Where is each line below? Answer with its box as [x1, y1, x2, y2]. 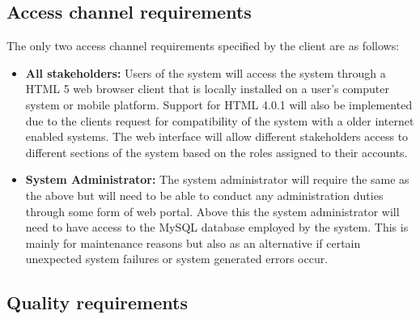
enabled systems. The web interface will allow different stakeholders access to [25, 128, 409, 145]
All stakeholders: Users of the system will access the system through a [25, 64, 386, 81]
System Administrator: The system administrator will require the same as [25, 171, 409, 188]
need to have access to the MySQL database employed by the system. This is [25, 219, 409, 236]
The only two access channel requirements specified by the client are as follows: [6, 37, 400, 54]
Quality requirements [6, 290, 188, 315]
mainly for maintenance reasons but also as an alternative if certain [25, 234, 361, 251]
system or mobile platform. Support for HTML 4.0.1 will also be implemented [25, 96, 413, 113]
